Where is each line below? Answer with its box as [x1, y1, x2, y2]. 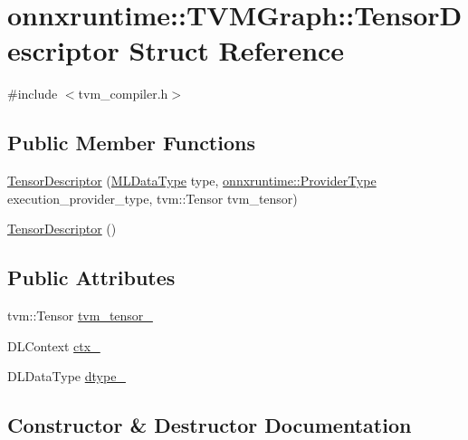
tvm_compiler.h [78, 84, 168, 103]
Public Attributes [7, 263, 176, 292]
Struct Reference [129, 32, 345, 69]
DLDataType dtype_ [7, 367, 126, 386]
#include [7, 84, 58, 103]
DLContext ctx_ [7, 336, 100, 355]
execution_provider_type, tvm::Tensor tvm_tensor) [7, 188, 298, 207]
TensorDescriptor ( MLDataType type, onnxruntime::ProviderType [7, 171, 377, 190]
